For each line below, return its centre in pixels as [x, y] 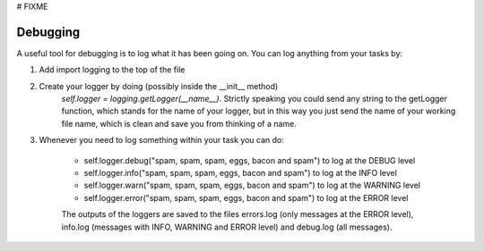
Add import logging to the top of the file [112, 70]
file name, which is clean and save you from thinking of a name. [179, 123]
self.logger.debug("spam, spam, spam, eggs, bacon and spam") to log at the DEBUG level [250, 160]
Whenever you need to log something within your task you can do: [161, 140]
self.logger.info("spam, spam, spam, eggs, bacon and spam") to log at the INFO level [241, 173]
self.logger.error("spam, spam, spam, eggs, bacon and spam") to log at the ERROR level [246, 197]
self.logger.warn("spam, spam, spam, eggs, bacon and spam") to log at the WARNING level [252, 185]
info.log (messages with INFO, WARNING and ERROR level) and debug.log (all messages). [227, 227]
